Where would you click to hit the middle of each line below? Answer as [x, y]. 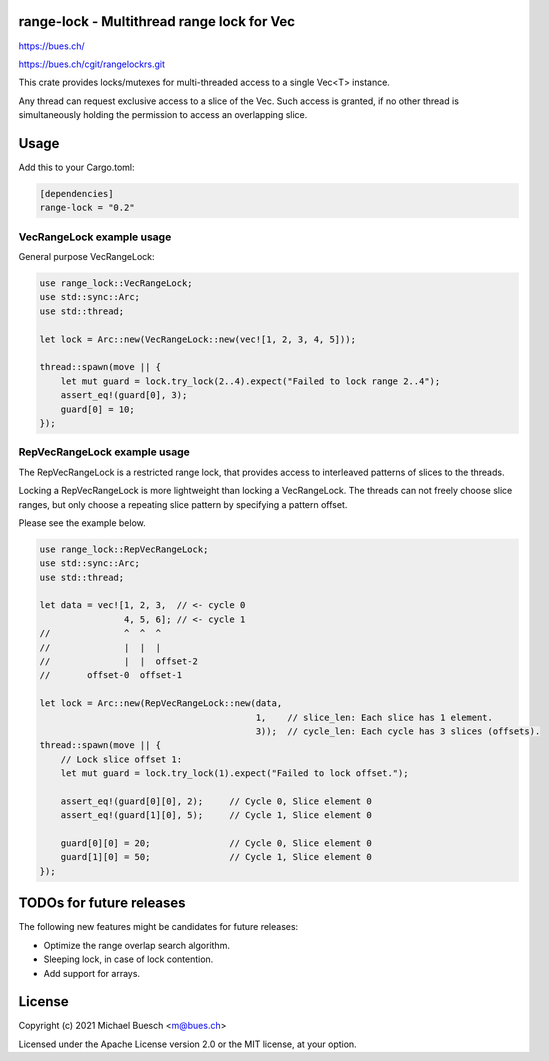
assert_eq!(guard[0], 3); [124, 395]
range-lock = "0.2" [87, 208]
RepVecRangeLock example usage [104, 452]
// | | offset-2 [119, 661]
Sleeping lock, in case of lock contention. [128, 959]
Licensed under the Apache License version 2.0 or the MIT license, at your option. [187, 1044]
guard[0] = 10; [97, 409]
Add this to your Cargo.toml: [76, 167]
